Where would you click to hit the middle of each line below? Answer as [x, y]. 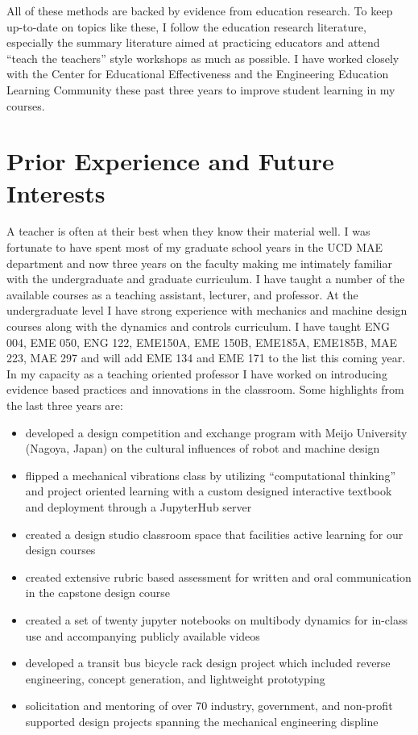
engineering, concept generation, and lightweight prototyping [175, 678]
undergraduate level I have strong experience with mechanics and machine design [207, 310]
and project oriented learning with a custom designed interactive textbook [209, 491]
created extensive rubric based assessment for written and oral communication [218, 576]
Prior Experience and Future [170, 161]
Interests [56, 192]
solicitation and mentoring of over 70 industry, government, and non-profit [209, 706]
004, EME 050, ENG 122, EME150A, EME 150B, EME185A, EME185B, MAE [202, 342]
